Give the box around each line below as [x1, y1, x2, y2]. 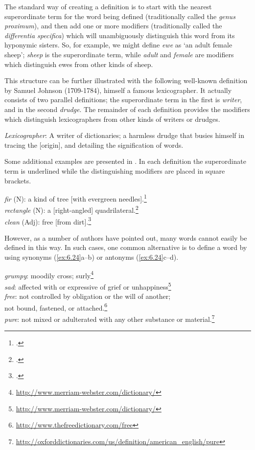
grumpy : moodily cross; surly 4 [4, 269, 94, 280]
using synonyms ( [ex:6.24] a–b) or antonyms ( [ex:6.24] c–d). [4, 252, 179, 262]
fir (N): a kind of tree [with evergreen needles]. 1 [4, 192, 147, 203]
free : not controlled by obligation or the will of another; [4, 291, 171, 301]
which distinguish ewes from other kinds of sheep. [4, 59, 153, 69]
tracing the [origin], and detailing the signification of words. [4, 139, 184, 150]
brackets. [4, 175, 31, 185]
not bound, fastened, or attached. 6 [4, 301, 108, 313]
